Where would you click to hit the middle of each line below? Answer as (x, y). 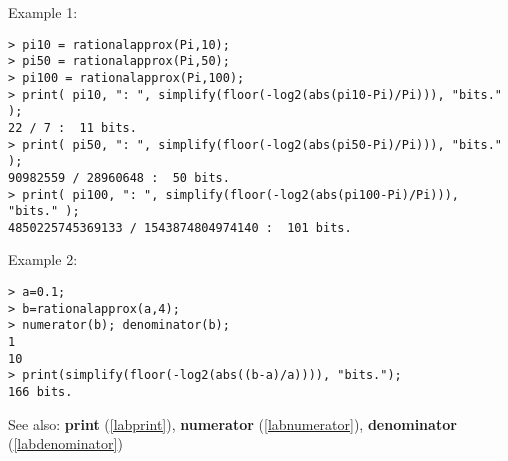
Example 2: (43, 259)
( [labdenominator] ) (65, 443)
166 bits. (40, 392)
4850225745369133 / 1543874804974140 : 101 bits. (180, 227)
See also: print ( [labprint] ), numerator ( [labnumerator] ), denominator (232, 423)
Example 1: (43, 12)
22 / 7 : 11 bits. (72, 127)
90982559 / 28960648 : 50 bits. (119, 177)
